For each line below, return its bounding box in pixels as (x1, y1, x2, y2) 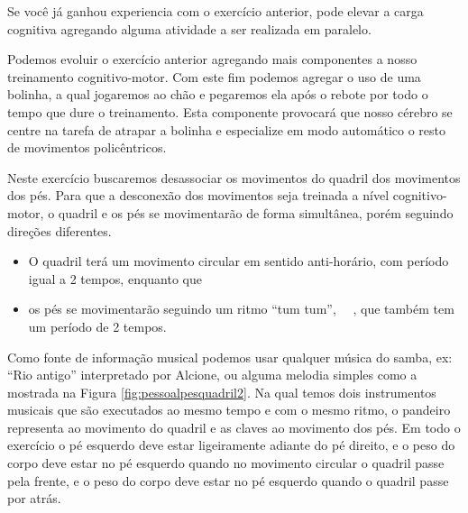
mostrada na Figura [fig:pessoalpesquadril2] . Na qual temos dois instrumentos (7, 382, 436, 401)
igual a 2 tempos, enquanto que (28, 269, 202, 288)
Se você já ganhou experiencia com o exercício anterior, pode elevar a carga (7, 2, 424, 20)
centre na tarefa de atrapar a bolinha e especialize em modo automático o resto (7, 120, 446, 139)
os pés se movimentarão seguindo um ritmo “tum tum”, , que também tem (28, 299, 454, 318)
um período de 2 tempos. (28, 316, 167, 335)
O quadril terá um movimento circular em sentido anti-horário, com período (28, 252, 449, 270)
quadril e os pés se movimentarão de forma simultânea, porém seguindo (58, 203, 454, 222)
